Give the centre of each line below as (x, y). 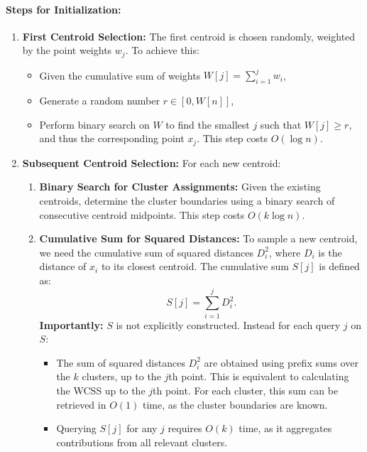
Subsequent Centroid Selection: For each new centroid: (152, 162)
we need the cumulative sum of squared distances (146, 252)
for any (142, 428)
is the (330, 252)
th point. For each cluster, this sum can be (246, 391)
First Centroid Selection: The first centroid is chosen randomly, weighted (189, 36)
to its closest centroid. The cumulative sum (195, 266)
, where (285, 252)
